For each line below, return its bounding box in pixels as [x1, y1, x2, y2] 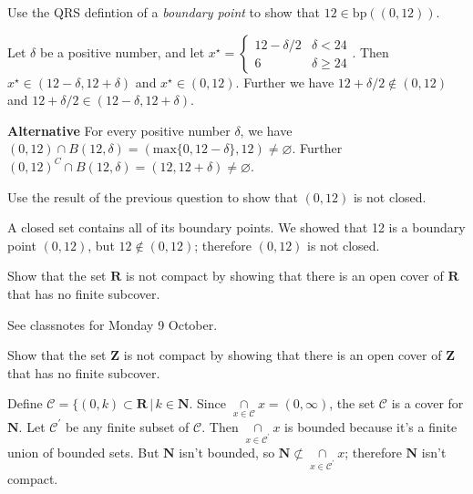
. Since [189, 394, 226, 413]
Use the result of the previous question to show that [7, 187, 298, 206]
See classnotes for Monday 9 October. [7, 314, 218, 334]
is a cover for [391, 394, 464, 413]
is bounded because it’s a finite [284, 417, 458, 436]
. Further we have [235, 72, 334, 91]
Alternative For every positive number [7, 120, 231, 139]
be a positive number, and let [39, 42, 205, 61]
